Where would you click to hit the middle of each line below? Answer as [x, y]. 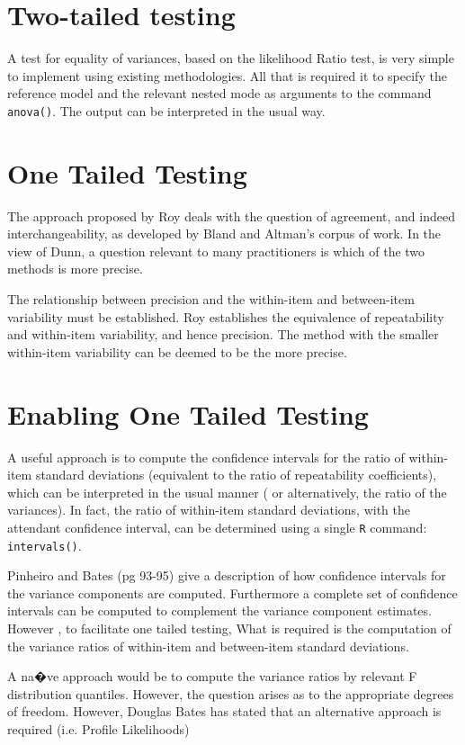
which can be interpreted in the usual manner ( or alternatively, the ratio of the [227, 492]
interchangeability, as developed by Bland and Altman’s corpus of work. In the [224, 233]
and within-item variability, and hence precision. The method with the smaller [223, 334]
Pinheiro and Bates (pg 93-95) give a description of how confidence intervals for [227, 575]
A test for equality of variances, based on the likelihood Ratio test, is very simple [231, 58]
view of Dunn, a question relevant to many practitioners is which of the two [216, 251]
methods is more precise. [75, 269]
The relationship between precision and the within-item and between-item [211, 299]
